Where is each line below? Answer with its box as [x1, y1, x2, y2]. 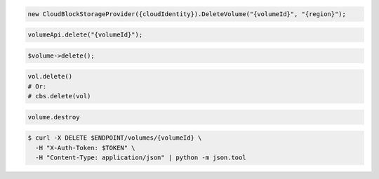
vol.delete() [27, 72, 73, 81]
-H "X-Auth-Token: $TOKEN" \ [35, 144, 136, 152]
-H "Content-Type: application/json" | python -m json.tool [35, 154, 246, 161]
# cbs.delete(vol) [27, 92, 91, 100]
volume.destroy [27, 113, 80, 121]
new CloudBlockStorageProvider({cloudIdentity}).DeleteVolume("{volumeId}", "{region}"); [27, 10, 347, 18]
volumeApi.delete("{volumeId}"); [27, 31, 143, 39]
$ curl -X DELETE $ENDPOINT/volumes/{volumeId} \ [27, 134, 202, 142]
